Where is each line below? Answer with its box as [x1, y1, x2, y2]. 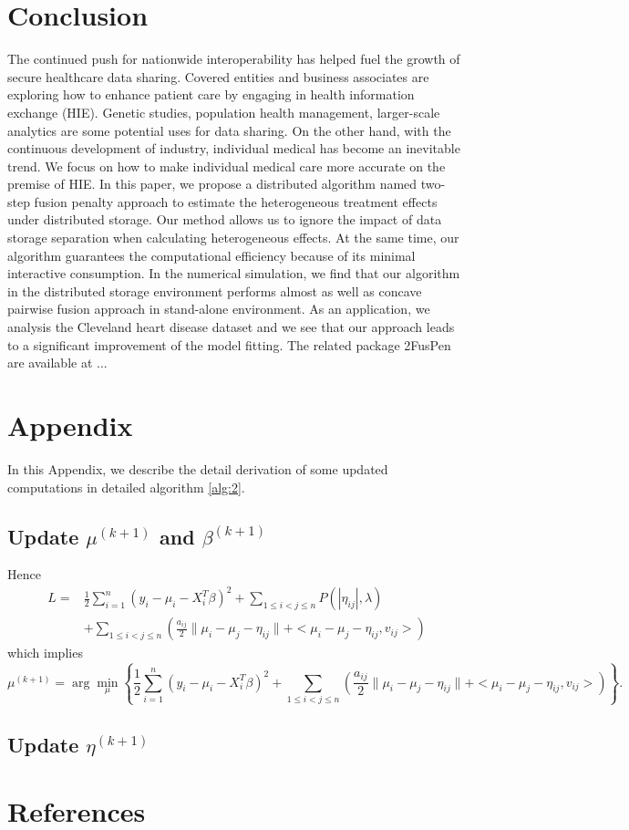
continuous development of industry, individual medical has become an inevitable [7, 139, 460, 158]
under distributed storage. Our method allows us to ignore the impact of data [7, 210, 442, 229]
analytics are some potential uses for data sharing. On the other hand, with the [7, 120, 451, 140]
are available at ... [7, 353, 108, 372]
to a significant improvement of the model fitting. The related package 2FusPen [7, 335, 451, 354]
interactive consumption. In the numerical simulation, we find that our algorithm [7, 264, 460, 283]
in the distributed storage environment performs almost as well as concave [7, 281, 422, 300]
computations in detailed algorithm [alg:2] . [7, 477, 245, 496]
